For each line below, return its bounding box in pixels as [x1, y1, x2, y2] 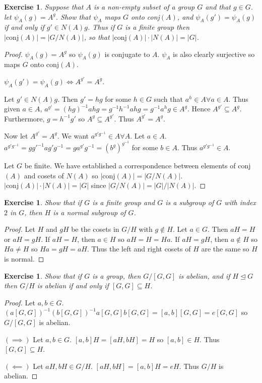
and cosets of [24, 170, 64, 180]
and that [205, 2, 231, 12]
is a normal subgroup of [53, 207, 126, 217]
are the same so [201, 243, 249, 254]
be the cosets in [71, 224, 119, 234]
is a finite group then [125, 22, 190, 32]
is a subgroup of [165, 197, 214, 207]
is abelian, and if [178, 270, 230, 281]
